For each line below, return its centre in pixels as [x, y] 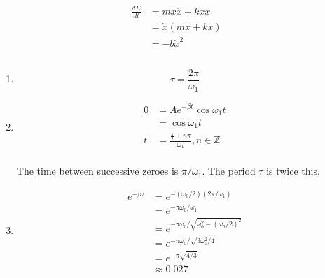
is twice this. [293, 171]
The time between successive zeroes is [97, 171]
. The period [229, 171]
